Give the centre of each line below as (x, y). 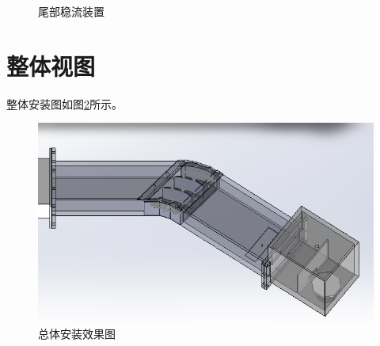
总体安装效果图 (77, 334)
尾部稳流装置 (71, 11)
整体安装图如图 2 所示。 (65, 103)
